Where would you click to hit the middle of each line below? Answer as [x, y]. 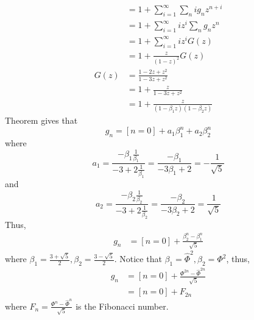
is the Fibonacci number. [122, 306]
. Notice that [138, 259]
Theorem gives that [41, 120]
